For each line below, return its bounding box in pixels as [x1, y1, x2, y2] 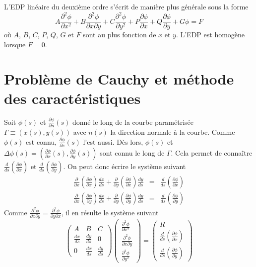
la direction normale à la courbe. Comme [110, 126, 235, 137]
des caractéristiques [4, 88, 141, 108]
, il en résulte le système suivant [61, 207, 159, 217]
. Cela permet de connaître [171, 147, 253, 158]
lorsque [4, 39, 26, 49]
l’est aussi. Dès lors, [83, 136, 143, 147]
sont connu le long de [100, 147, 165, 158]
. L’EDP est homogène [176, 29, 245, 40]
